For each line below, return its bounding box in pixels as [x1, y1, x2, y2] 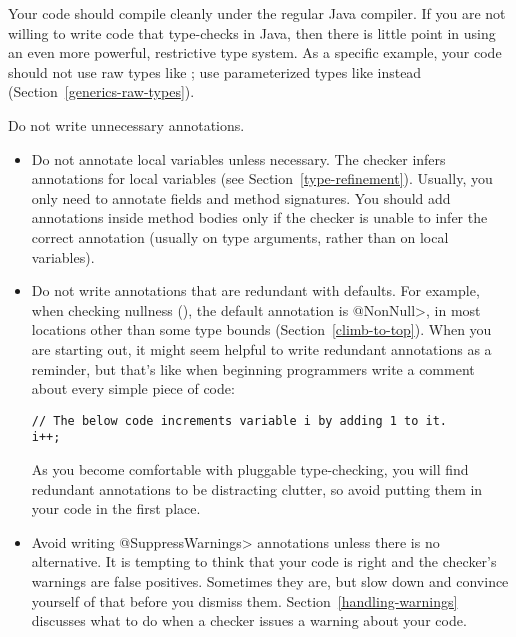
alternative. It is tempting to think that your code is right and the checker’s [31, 551, 497, 572]
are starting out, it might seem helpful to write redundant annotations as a [31, 338, 492, 359]
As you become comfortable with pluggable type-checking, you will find [31, 459, 469, 479]
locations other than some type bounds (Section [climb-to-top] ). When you [31, 319, 492, 340]
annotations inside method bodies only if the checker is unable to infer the [31, 207, 488, 228]
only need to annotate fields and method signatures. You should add [31, 187, 451, 208]
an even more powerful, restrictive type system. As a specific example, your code [8, 42, 502, 63]
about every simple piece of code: [31, 378, 235, 399]
